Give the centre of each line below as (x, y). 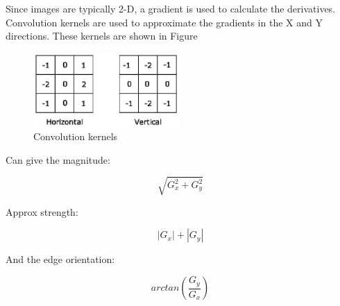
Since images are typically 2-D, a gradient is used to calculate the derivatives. (171, 8)
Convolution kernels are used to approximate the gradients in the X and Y (164, 22)
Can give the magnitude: (58, 159)
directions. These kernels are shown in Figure (102, 36)
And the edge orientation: (60, 259)
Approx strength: (42, 211)
